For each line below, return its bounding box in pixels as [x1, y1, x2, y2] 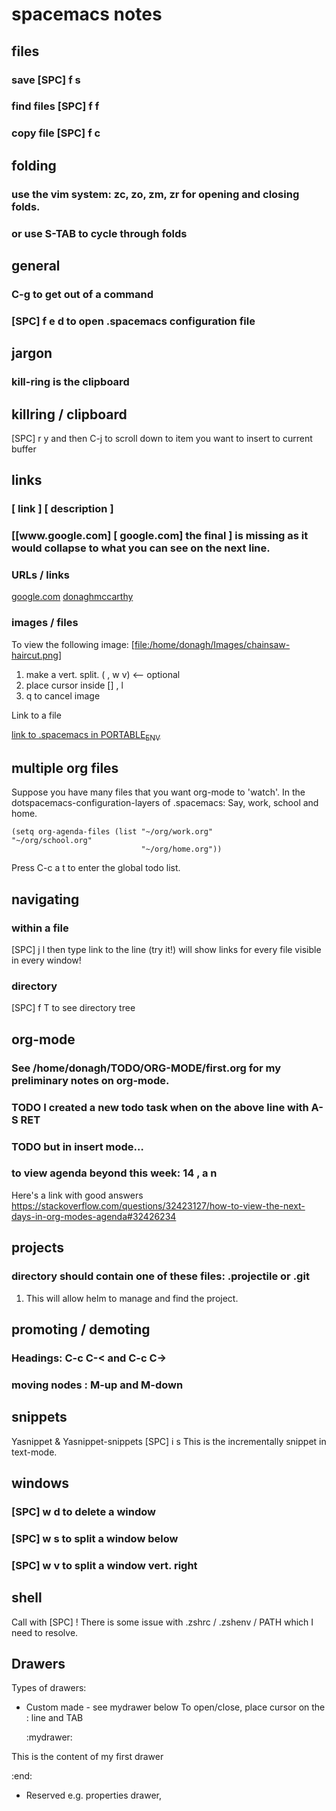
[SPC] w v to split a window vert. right [11, 1558, 198, 1572]
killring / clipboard [11, 406, 128, 423]
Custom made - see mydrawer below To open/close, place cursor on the [25, 1701, 326, 1713]
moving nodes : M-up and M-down [11, 1378, 184, 1392]
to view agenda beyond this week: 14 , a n [11, 1166, 218, 1180]
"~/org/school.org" [11, 836, 93, 846]
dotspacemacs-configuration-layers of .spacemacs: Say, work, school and [11, 797, 319, 809]
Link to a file [11, 709, 62, 721]
